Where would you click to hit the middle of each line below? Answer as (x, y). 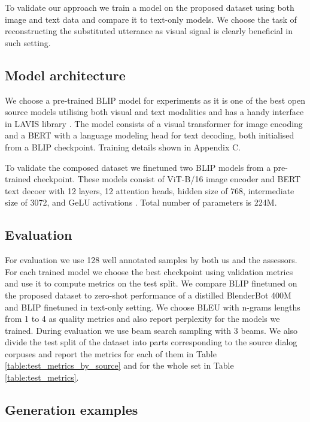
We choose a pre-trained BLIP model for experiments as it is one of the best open (155, 100)
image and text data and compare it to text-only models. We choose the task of (151, 19)
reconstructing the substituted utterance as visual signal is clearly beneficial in (149, 31)
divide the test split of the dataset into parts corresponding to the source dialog (151, 342)
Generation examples (72, 410)
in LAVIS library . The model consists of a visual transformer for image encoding (154, 123)
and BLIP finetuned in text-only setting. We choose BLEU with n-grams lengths (153, 307)
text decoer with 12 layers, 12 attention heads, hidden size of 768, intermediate (150, 190)
